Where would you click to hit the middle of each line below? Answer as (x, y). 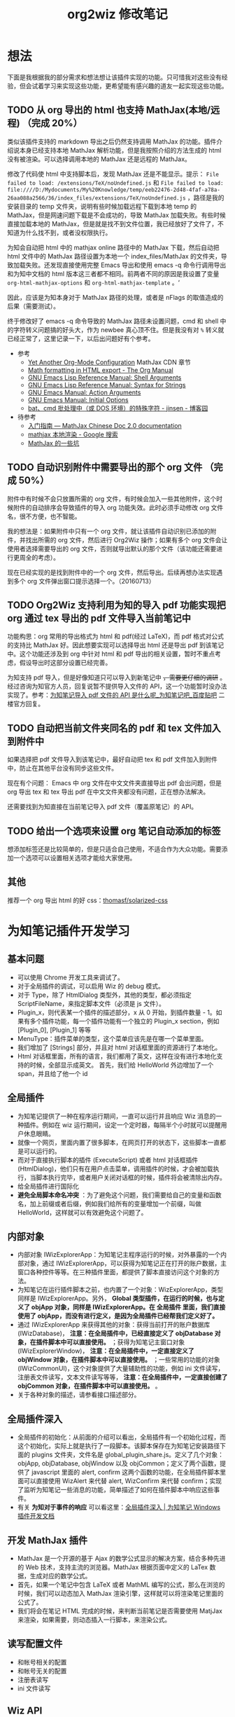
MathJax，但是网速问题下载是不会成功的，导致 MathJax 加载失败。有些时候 (116, 215)
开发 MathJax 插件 (48, 1540)
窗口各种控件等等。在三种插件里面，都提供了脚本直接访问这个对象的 (115, 1272)
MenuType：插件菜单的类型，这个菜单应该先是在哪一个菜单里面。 (112, 1038)
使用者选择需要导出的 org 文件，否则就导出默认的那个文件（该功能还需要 (112, 549)
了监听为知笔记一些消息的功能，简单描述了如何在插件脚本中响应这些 (115, 1490)
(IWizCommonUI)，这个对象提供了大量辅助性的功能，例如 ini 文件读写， (121, 1368)
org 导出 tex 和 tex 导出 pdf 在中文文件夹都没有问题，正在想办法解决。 (108, 792)
